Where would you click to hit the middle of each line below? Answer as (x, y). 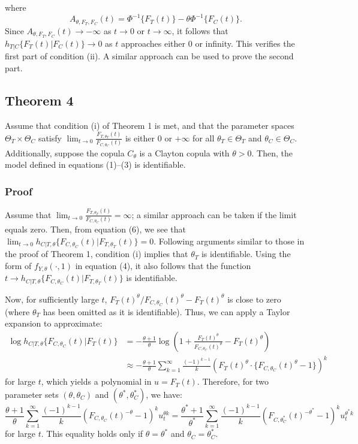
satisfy (50, 138)
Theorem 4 (39, 100)
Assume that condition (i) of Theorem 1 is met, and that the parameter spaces (150, 125)
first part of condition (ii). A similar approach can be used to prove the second (149, 56)
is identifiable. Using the (246, 254)
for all (204, 138)
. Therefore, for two (233, 381)
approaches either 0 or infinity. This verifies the (208, 43)
